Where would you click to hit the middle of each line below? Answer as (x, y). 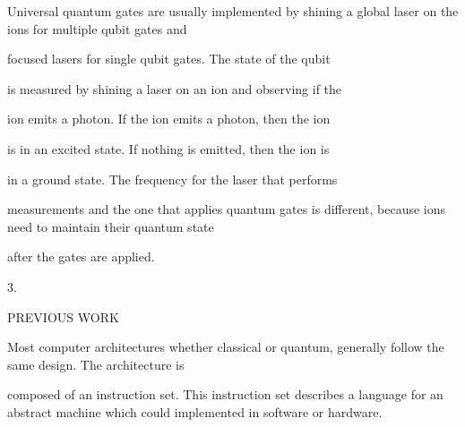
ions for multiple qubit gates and (97, 28)
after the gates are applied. (81, 256)
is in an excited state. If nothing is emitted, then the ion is (168, 148)
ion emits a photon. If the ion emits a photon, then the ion (169, 119)
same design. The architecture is (96, 364)
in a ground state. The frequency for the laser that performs (172, 179)
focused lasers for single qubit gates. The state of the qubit (169, 59)
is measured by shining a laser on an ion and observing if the (175, 88)
